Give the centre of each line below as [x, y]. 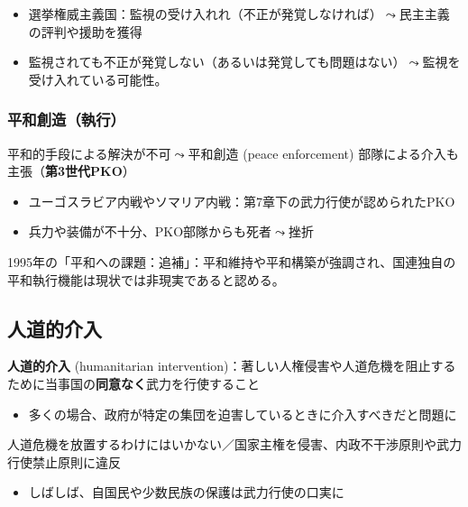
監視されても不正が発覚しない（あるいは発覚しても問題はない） [217, 62]
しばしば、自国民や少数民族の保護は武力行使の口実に [186, 492]
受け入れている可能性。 [98, 79]
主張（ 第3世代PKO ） [71, 171]
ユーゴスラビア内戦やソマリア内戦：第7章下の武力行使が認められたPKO [242, 201]
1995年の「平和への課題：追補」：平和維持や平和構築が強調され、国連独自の [232, 261]
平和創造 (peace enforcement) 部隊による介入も [323, 153]
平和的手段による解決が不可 [89, 153]
